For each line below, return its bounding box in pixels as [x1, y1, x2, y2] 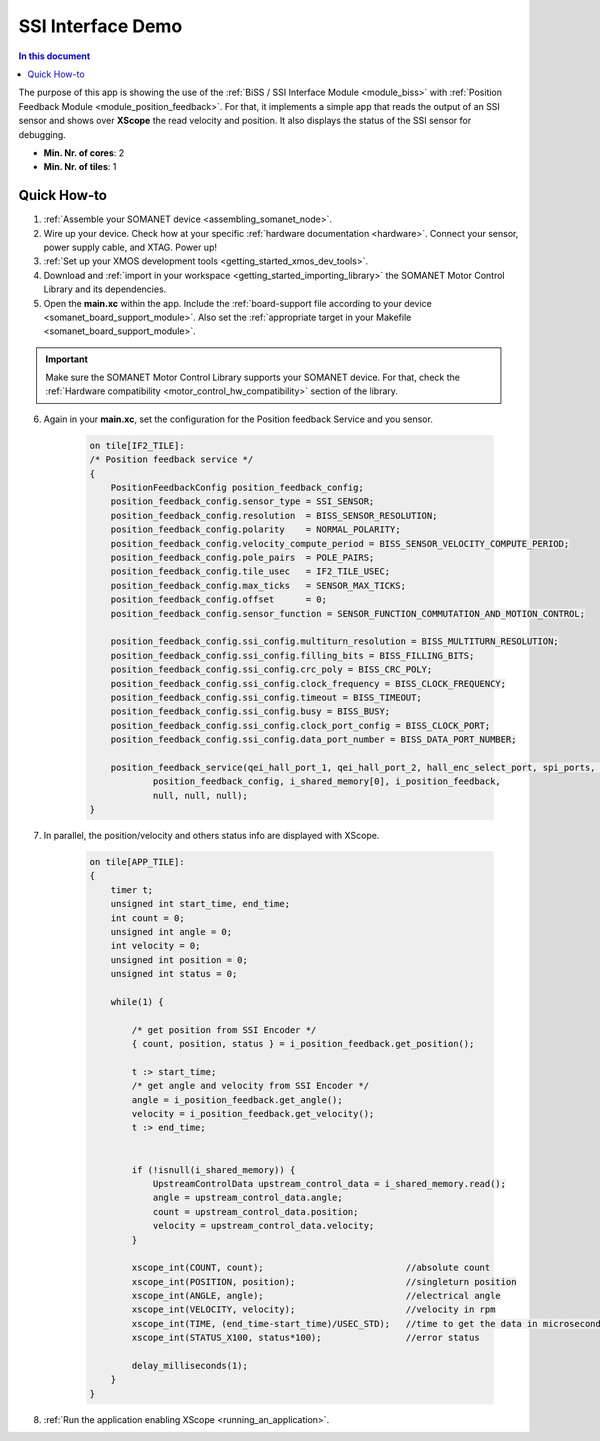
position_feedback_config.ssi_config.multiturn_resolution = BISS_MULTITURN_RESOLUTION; [110, 636, 559, 647]
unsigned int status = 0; [110, 968, 238, 980]
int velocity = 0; [110, 940, 201, 952]
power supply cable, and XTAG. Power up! [43, 241, 217, 253]
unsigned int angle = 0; [110, 926, 233, 937]
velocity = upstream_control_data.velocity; [152, 1220, 375, 1232]
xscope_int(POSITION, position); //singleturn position [131, 1276, 517, 1287]
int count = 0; [110, 912, 185, 924]
